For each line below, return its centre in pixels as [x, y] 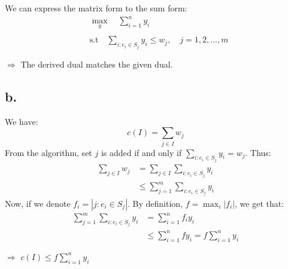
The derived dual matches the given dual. [97, 64]
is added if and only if [141, 152]
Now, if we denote [38, 203]
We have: [22, 121]
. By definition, [155, 203]
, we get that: [260, 203]
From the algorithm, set [48, 152]
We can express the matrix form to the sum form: [96, 8]
